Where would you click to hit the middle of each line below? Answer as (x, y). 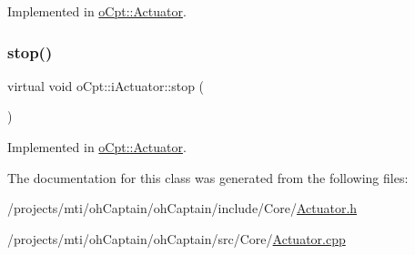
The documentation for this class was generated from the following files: (208, 177)
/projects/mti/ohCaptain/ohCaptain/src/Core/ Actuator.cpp (177, 238)
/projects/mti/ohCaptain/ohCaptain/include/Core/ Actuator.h (182, 208)
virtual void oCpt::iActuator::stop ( (106, 85)
